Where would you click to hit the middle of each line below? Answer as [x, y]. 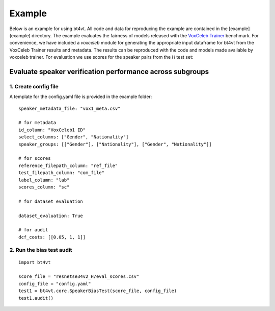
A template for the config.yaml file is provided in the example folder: [81, 97]
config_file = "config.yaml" [55, 284]
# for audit [33, 230]
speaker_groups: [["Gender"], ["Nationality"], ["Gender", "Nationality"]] [115, 144]
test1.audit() [36, 298]
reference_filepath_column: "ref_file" [68, 165]
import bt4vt [35, 262]
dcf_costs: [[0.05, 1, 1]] [52, 237]
